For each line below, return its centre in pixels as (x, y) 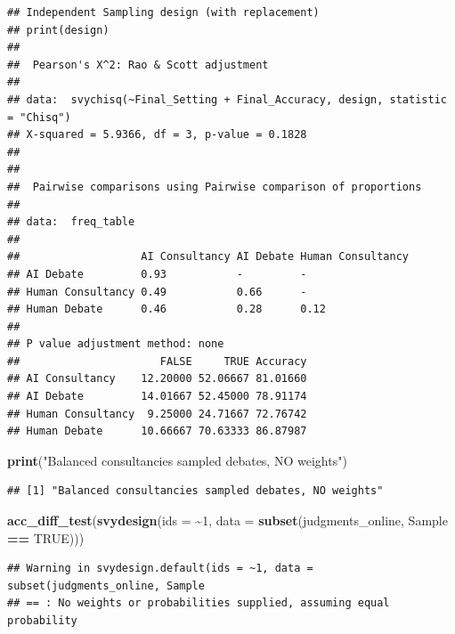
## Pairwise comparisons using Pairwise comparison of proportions (215, 187)
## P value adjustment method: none (116, 344)
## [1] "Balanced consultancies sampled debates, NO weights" (195, 491)
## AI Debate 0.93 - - (157, 274)
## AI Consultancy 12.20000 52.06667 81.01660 (157, 379)
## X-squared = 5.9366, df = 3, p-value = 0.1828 (157, 135)
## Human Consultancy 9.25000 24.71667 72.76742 (157, 414)
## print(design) (58, 30)
